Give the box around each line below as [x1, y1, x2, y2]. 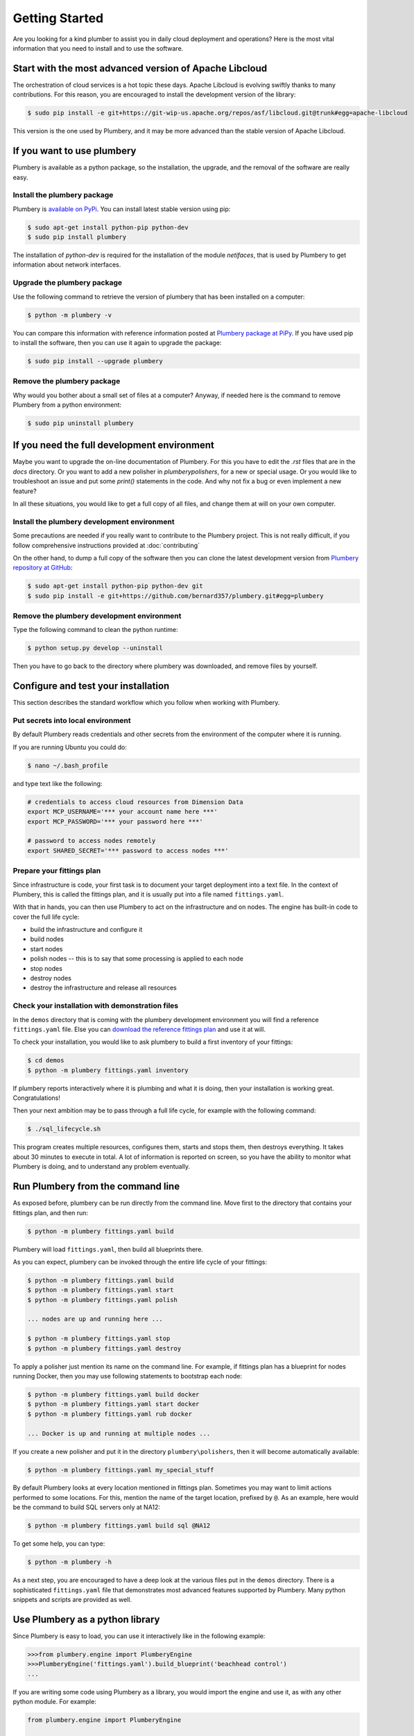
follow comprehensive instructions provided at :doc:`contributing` [12, 541, 200, 549]
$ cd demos [27, 1056, 64, 1065]
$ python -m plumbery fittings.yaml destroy [27, 1344, 182, 1352]
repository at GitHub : [12, 563, 73, 572]
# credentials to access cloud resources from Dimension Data [27, 798, 243, 806]
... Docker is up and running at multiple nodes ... [27, 1429, 211, 1437]
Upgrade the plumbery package [12, 278, 123, 287]
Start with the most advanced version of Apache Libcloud [12, 62, 267, 74]
